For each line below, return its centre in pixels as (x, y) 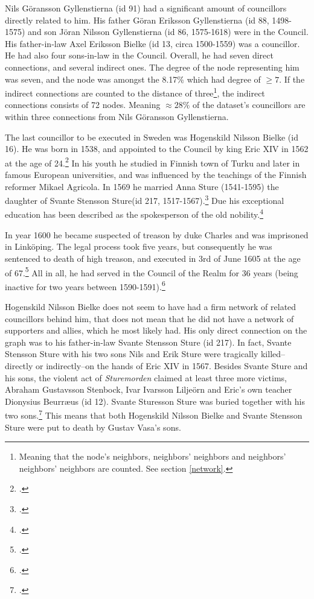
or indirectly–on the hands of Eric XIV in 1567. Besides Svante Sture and (171, 365)
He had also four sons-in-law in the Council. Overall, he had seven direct (139, 55)
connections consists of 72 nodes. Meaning (83, 105)
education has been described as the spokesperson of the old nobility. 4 (134, 214)
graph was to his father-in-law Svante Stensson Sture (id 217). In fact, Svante (148, 342)
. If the (292, 79)
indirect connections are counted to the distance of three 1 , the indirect (135, 92)
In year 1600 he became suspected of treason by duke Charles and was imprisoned (157, 234)
